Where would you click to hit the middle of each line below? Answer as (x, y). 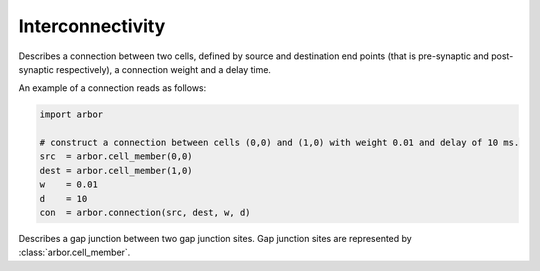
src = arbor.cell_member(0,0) (116, 156)
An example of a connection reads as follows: (112, 88)
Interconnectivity (92, 26)
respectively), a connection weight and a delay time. (163, 69)
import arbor (71, 114)
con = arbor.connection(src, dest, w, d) (145, 213)
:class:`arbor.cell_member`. (74, 252)
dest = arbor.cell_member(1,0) (116, 170)
